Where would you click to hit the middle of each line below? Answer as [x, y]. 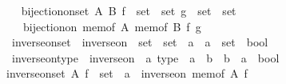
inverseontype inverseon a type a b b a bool [145, 57]
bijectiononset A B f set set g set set [129, 10]
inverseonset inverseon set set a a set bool [140, 42]
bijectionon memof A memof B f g [112, 26]
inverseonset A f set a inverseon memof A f [127, 73]
